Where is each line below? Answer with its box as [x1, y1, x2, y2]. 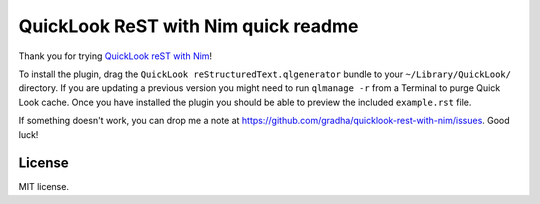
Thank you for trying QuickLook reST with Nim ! [18, 50, 213, 62]
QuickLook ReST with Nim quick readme [18, 15, 359, 37]
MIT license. [18, 181, 70, 193]
